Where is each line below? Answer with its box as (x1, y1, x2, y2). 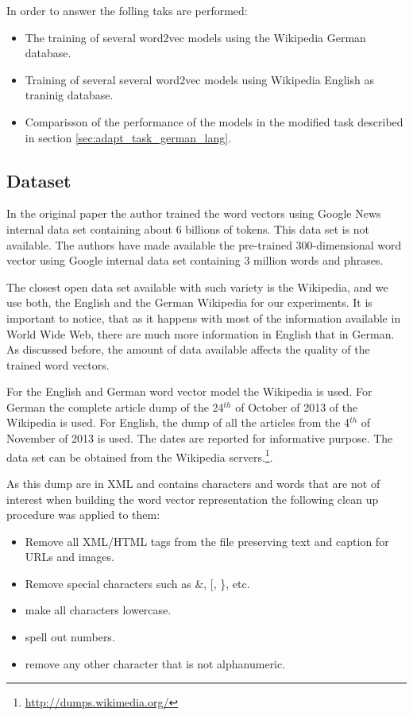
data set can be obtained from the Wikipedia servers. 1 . (6, 446, 273, 465)
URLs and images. (25, 548, 114, 565)
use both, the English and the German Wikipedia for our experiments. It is (6, 294, 372, 311)
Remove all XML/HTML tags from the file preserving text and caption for (25, 532, 389, 549)
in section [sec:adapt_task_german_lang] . (25, 129, 232, 145)
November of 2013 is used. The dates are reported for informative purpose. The (6, 430, 393, 447)
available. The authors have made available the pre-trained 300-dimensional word (6, 236, 402, 253)
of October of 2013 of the (235, 398, 358, 415)
